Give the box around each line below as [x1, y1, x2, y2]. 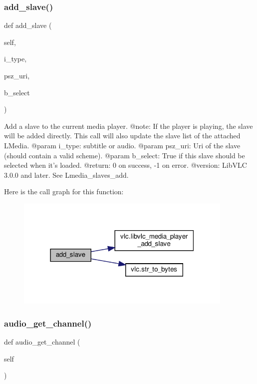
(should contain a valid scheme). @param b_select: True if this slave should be [4, 150, 245, 160]
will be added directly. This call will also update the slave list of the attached [4, 130, 241, 141]
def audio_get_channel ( [4, 336, 80, 347]
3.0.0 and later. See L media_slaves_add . [4, 169, 129, 180]
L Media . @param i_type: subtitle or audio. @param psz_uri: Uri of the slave [4, 140, 241, 150]
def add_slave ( [4, 20, 52, 30]
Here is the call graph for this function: [4, 186, 124, 197]
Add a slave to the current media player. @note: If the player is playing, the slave [4, 120, 253, 131]
